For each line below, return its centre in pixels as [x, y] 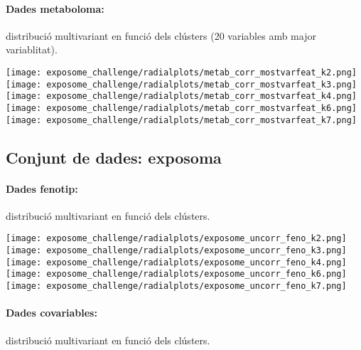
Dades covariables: [52, 313]
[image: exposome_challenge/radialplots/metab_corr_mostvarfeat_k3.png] [181, 84]
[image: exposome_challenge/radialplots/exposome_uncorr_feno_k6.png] [176, 274]
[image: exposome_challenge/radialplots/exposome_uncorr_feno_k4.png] [176, 262]
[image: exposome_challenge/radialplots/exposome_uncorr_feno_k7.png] [176, 286]
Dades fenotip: [42, 188]
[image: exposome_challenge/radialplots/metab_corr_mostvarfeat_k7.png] [181, 120]
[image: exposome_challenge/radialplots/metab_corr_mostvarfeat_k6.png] [181, 108]
